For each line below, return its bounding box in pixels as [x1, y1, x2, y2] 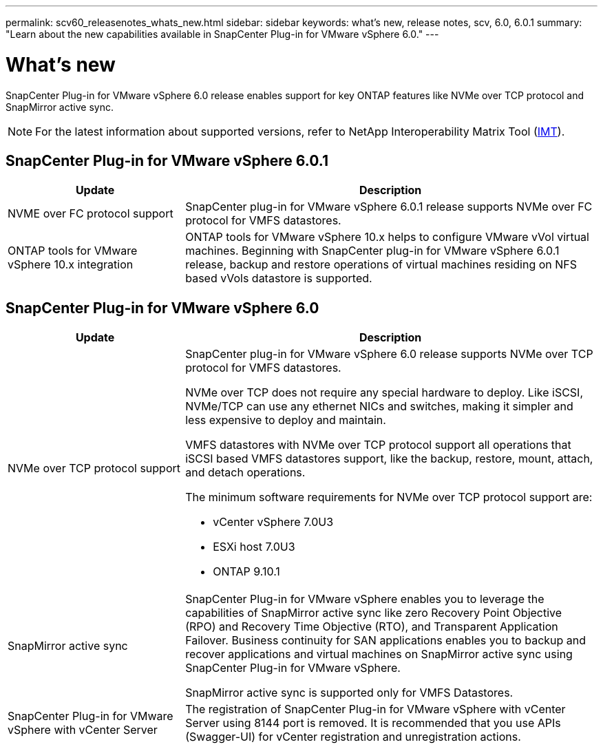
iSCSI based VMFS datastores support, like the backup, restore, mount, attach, [185, 452, 593, 466]
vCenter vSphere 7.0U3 [213, 515, 334, 529]
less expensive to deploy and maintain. [185, 413, 386, 428]
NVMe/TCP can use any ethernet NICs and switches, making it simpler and [185, 399, 573, 414]
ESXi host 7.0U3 [213, 540, 295, 554]
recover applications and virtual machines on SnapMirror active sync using [185, 647, 573, 662]
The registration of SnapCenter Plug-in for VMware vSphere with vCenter [185, 702, 566, 717]
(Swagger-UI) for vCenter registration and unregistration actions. [185, 730, 521, 744]
